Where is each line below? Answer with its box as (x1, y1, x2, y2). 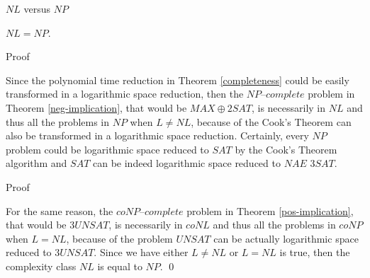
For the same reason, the (6, 203, 113, 218)
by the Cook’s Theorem (235, 141, 337, 156)
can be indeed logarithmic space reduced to (93, 156, 281, 170)
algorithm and (6, 156, 67, 170)
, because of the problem (66, 231, 173, 245)
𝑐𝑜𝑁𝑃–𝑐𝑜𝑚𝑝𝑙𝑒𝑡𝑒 (116, 207, 184, 217)
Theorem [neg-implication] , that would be (6, 100, 187, 115)
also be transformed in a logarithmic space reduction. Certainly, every (6, 128, 309, 143)
